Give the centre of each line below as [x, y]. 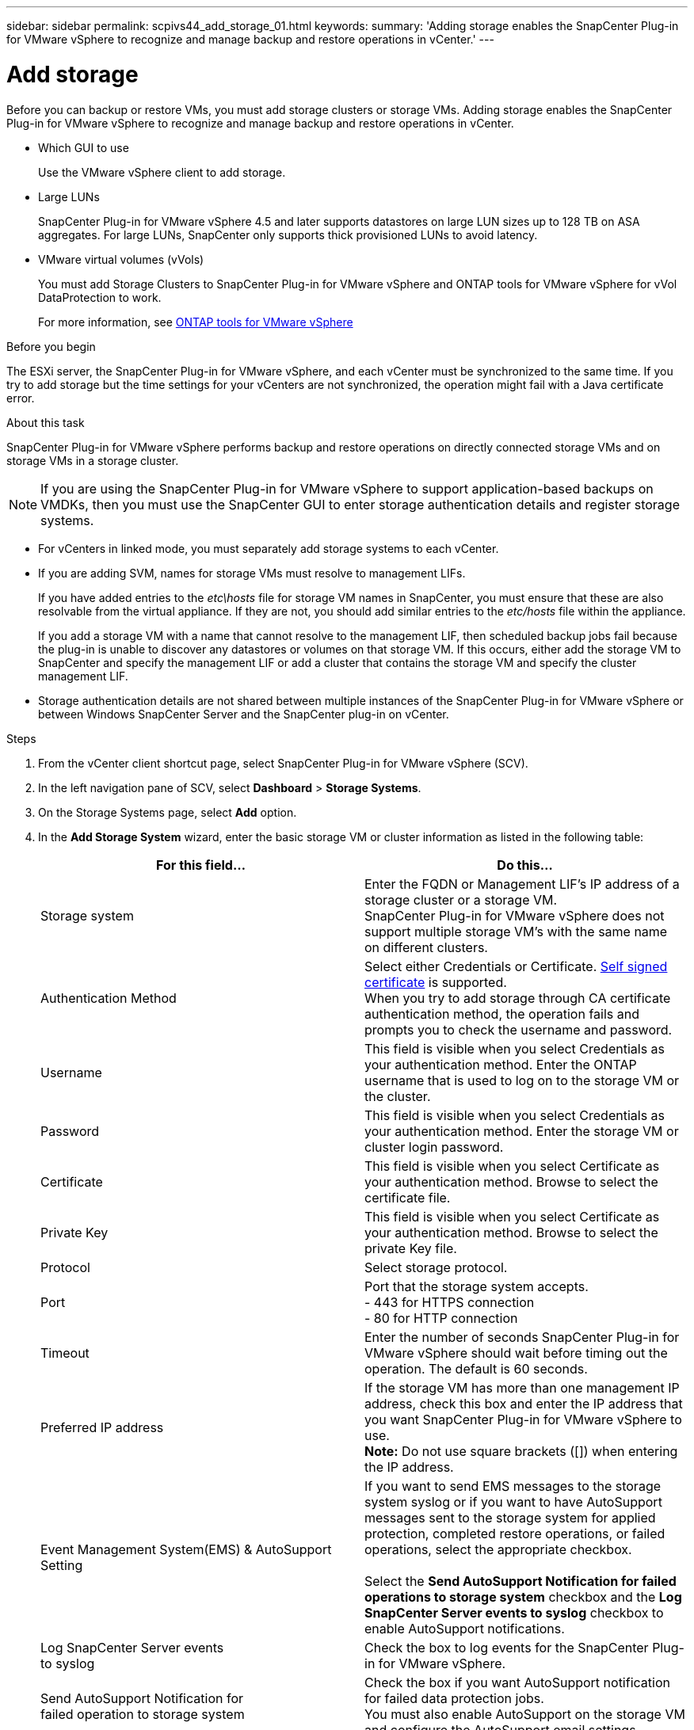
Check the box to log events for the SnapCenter [507, 1647]
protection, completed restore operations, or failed [515, 1533]
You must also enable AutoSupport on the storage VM [525, 1714]
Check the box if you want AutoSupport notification [517, 1682]
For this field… [201, 865]
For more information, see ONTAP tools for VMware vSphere [196, 322]
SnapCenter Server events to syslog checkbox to [514, 1612]
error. [21, 398]
